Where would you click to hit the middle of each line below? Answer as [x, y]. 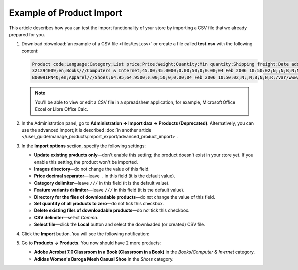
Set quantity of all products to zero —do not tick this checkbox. [99, 203]
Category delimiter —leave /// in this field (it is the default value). [102, 183]
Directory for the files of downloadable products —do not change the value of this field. [125, 197]
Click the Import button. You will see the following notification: [85, 234]
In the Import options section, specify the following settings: [84, 146]
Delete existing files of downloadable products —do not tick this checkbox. [112, 210]
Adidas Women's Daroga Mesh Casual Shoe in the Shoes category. [104, 259]
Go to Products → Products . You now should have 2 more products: [91, 243]
